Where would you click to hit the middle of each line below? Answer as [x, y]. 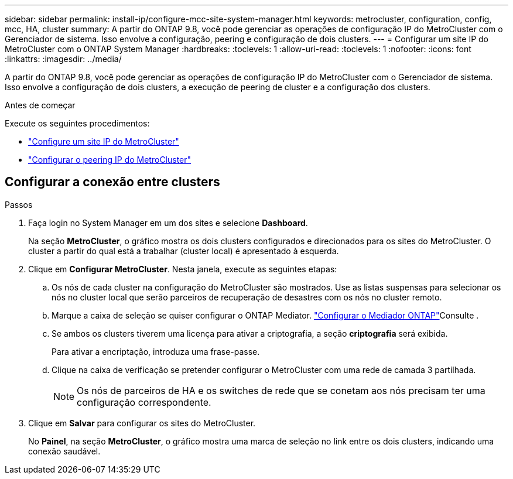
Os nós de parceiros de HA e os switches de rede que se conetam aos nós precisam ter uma [281, 390]
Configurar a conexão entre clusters [112, 182]
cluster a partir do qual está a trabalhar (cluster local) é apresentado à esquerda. [184, 251]
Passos [19, 204]
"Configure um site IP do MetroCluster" [104, 141]
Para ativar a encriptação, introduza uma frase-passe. [156, 351]
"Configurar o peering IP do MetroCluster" [110, 160]
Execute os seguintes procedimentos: [77, 123]
